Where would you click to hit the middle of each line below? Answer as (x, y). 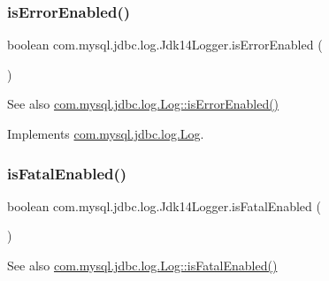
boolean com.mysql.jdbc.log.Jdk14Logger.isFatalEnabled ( (164, 205)
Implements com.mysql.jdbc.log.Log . (106, 133)
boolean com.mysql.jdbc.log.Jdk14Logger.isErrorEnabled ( (165, 45)
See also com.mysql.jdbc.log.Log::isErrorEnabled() (143, 104)
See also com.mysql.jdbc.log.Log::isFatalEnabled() (142, 265)
